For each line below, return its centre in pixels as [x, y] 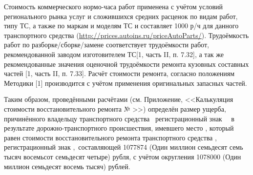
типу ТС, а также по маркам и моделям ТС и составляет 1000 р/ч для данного [121, 26]
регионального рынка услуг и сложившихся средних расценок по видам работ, [121, 16]
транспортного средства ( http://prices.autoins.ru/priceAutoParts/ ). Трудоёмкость [126, 35]
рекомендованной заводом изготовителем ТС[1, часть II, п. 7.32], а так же [114, 54]
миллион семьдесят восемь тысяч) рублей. [67, 166]
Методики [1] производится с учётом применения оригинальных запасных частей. [126, 83]
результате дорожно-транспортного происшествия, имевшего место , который [119, 128]
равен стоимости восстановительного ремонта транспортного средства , [110, 137]
